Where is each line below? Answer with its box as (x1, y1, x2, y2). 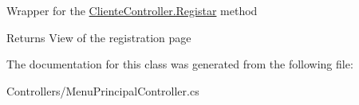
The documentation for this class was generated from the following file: (6, 56, 353, 72)
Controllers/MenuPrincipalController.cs (6, 82, 199, 99)
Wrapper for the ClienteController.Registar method (6, 2, 258, 18)
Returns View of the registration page (6, 29, 191, 45)
